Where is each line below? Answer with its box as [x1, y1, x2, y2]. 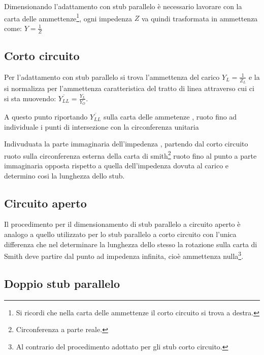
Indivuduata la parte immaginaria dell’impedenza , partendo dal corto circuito [4, 138, 248, 149]
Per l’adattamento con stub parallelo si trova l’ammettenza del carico [4, 71, 220, 82]
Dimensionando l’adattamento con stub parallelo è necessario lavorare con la [4, 1, 242, 11]
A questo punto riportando [4, 111, 88, 122]
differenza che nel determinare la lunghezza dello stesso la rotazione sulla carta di [4, 239, 257, 249]
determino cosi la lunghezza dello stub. [4, 170, 125, 181]
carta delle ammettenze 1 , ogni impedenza [4, 11, 133, 23]
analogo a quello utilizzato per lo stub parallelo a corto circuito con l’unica [4, 228, 237, 239]
